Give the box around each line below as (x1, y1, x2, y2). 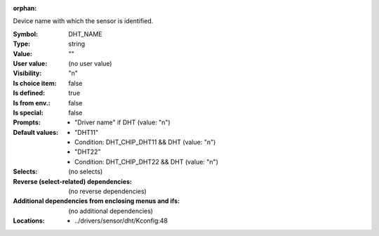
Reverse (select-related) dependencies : (13, 177, 133, 185)
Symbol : (13, 29, 39, 38)
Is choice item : (13, 79, 57, 87)
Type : (13, 39, 31, 48)
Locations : (13, 216, 45, 225)
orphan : (13, 4, 37, 12)
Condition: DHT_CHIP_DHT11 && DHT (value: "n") (74, 138, 216, 147)
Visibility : (13, 69, 42, 77)
